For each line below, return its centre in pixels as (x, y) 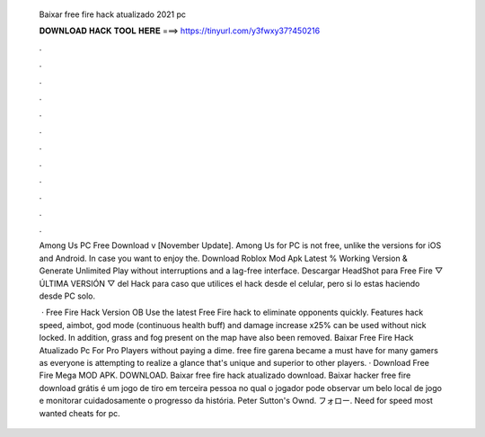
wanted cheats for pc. (79, 413)
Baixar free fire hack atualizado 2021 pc (113, 14)
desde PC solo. (67, 296)
